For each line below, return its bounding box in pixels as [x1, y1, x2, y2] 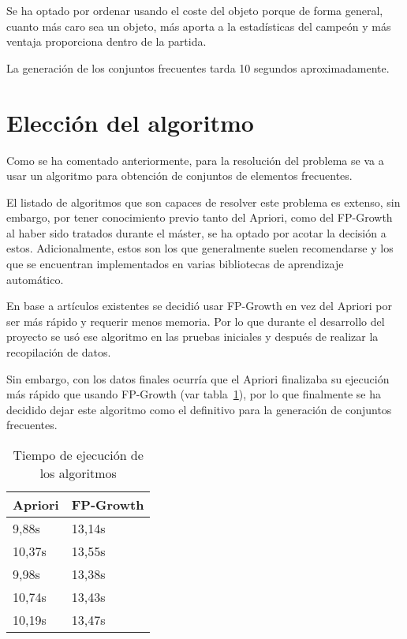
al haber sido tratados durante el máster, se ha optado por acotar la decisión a [6, 224, 386, 241]
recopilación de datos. [6, 344, 111, 361]
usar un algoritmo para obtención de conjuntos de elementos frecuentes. [6, 167, 353, 184]
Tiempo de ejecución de [13, 446, 144, 464]
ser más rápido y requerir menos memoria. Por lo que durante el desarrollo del [6, 312, 385, 329]
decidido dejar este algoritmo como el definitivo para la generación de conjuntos [6, 401, 392, 417]
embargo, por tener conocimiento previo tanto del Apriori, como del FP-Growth [6, 209, 393, 226]
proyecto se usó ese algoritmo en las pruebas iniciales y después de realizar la [6, 328, 379, 345]
